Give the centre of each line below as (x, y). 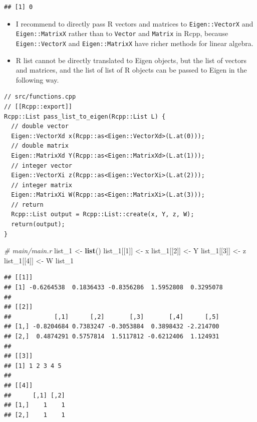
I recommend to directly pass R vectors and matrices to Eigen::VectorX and (135, 23)
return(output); (38, 225)
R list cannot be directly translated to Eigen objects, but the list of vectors (131, 60)
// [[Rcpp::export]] (38, 106)
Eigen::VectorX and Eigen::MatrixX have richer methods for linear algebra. (135, 43)
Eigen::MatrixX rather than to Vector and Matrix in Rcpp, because (122, 33)
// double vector (40, 126)
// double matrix (40, 146)
